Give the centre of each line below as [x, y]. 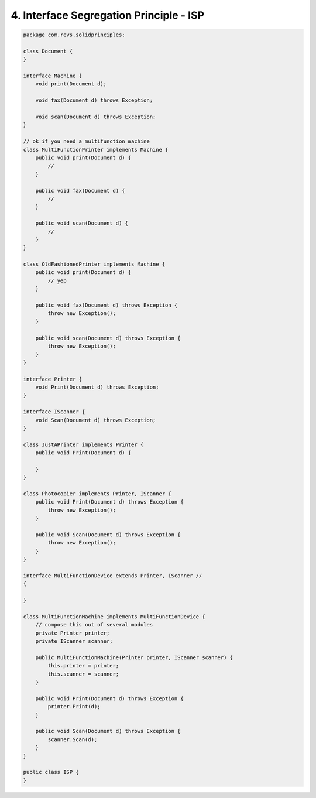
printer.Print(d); [74, 707]
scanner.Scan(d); [73, 739]
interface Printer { [52, 379]
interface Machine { [52, 76]
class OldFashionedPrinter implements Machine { [94, 264]
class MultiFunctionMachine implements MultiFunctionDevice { [114, 617]
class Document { [48, 51]
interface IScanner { [54, 412]
